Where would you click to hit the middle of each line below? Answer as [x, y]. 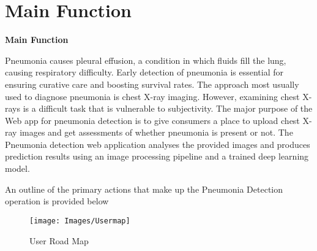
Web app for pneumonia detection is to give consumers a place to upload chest [152, 120]
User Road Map [59, 240]
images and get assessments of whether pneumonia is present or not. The [156, 132]
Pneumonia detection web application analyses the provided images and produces [158, 144]
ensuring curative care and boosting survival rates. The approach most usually [152, 84]
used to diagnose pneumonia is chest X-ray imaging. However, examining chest [152, 96]
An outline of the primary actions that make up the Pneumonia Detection [144, 189]
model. [17, 168]
